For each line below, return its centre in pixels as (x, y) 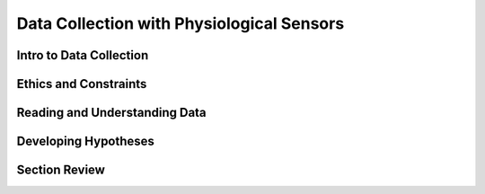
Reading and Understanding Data (111, 113)
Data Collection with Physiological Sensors (181, 23)
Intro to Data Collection (83, 55)
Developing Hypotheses (85, 141)
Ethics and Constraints (82, 84)
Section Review (61, 170)
